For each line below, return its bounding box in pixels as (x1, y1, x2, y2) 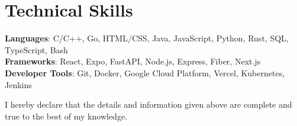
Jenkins (5, 78, 32, 91)
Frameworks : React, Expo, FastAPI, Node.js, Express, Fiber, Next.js (5, 55, 261, 67)
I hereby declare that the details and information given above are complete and (5, 98, 292, 111)
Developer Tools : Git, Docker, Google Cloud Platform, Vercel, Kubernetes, (5, 66, 285, 79)
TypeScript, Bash (5, 43, 68, 56)
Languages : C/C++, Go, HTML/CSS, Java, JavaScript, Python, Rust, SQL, (5, 32, 289, 44)
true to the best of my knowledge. (5, 109, 127, 122)
